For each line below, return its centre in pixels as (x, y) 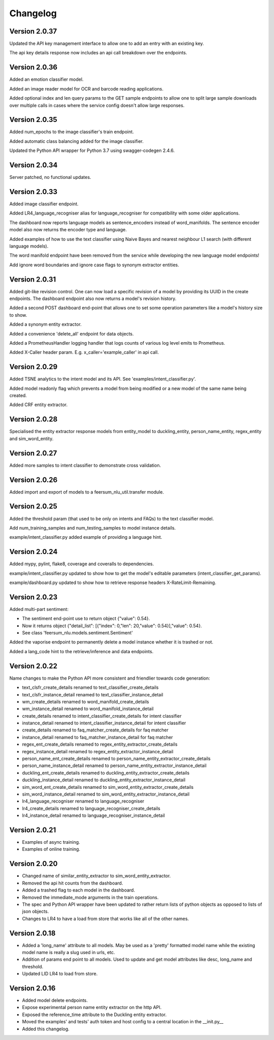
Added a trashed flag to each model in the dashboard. (79, 890)
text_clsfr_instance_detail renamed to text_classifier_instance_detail (93, 694)
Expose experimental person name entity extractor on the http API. (92, 1007)
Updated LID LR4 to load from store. (60, 974)
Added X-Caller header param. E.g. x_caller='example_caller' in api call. (84, 352)
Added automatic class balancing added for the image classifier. (77, 141)
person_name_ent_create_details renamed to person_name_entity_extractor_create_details (116, 759)
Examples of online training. (51, 849)
